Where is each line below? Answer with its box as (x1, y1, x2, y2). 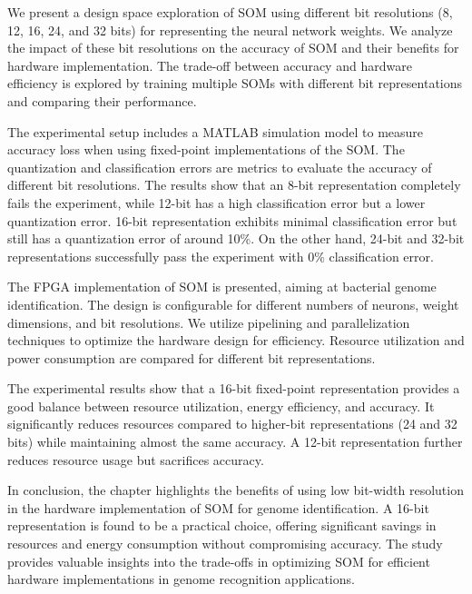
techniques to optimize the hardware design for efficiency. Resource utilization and (7, 331, 465, 350)
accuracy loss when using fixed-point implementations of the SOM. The (7, 140, 405, 159)
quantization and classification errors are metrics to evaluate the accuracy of (7, 157, 432, 176)
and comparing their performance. (7, 91, 197, 110)
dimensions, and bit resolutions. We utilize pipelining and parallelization (7, 312, 410, 332)
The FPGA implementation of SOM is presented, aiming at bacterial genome (7, 277, 437, 296)
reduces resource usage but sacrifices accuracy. (7, 450, 264, 469)
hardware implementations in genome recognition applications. (7, 569, 355, 589)
